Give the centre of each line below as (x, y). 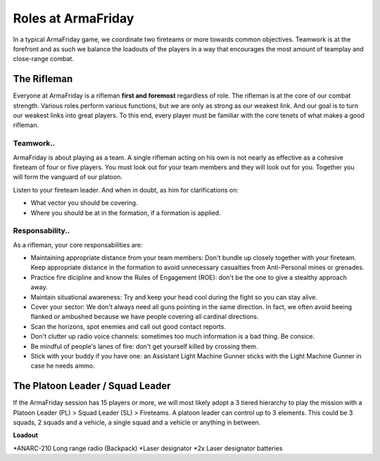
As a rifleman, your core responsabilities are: (78, 245)
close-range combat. (43, 59)
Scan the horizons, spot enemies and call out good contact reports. (128, 326)
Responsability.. (42, 230)
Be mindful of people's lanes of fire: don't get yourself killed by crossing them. (144, 346)
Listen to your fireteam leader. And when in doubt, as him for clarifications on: (126, 190)
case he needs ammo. (63, 366)
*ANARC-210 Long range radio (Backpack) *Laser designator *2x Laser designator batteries (148, 448)
